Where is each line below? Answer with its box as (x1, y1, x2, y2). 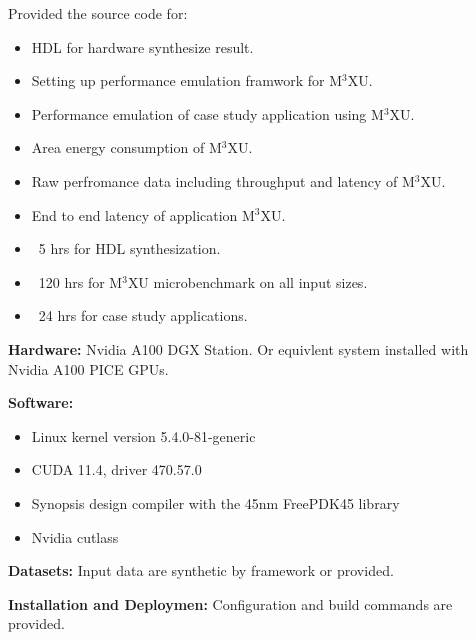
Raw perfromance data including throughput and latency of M (31, 170, 415, 191)
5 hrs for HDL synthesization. (38, 238, 221, 259)
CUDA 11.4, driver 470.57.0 (31, 459, 202, 480)
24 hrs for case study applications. (38, 305, 248, 326)
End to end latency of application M (31, 204, 255, 225)
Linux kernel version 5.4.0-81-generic (31, 425, 256, 446)
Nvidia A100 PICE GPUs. (8, 358, 169, 379)
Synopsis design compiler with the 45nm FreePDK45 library (31, 492, 400, 513)
